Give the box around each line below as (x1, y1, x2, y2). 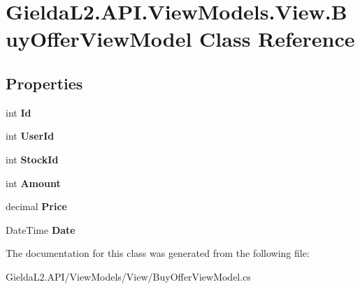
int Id (6, 105, 31, 119)
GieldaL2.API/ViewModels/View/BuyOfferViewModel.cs (6, 269, 251, 283)
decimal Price (6, 199, 67, 214)
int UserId (6, 128, 55, 143)
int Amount (6, 175, 61, 190)
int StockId (6, 151, 59, 166)
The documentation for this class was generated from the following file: (6, 246, 310, 260)
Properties (6, 72, 83, 94)
